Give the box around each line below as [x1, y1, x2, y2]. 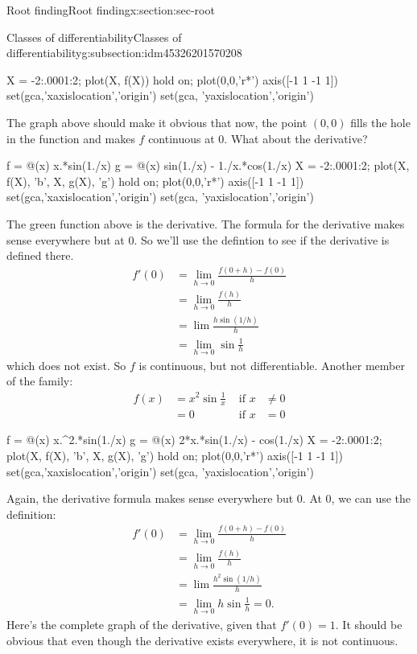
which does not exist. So [6, 356, 126, 373]
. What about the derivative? [224, 130, 368, 146]
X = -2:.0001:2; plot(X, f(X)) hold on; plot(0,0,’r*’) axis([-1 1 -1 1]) [6, 71, 338, 88]
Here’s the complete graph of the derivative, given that [6, 616, 277, 633]
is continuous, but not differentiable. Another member [138, 356, 405, 373]
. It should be [335, 616, 403, 633]
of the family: [6, 372, 73, 389]
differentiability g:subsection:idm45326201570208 [6, 44, 242, 61]
